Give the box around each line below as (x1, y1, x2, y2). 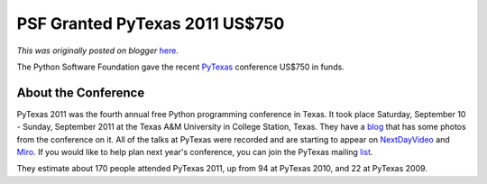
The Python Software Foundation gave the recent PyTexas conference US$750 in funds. (16, 61, 345, 72)
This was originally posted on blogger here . (16, 45, 179, 56)
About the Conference (16, 85, 145, 100)
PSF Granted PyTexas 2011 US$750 (16, 14, 285, 33)
